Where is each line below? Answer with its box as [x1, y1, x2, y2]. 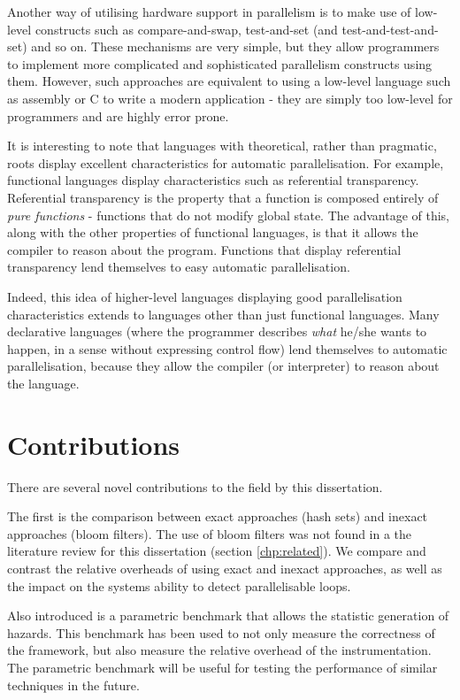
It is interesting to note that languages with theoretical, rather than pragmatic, [7, 136, 437, 155]
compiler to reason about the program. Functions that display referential [7, 240, 402, 258]
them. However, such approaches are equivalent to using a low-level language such [7, 72, 451, 90]
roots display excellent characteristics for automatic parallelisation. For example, [7, 153, 444, 172]
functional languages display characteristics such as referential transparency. [7, 171, 419, 189]
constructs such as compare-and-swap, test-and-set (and [34, 19, 338, 38]
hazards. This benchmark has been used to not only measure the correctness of [7, 623, 435, 642]
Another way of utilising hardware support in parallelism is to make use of [7, 3, 411, 20]
